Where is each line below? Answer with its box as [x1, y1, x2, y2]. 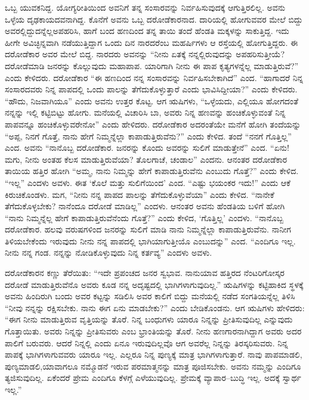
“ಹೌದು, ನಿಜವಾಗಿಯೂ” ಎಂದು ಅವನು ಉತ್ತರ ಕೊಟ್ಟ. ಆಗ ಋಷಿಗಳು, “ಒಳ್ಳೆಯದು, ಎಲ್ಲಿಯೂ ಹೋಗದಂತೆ [5, 94, 298, 107]
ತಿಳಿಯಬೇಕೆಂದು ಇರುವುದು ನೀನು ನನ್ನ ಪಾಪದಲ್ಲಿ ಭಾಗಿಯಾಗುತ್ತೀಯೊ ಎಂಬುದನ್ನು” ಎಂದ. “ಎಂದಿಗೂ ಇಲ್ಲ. [5, 234, 296, 247]
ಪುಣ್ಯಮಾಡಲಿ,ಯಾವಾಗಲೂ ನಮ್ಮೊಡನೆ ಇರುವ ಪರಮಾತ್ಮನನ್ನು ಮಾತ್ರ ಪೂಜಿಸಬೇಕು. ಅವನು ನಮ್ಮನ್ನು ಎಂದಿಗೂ [5, 359, 301, 372]
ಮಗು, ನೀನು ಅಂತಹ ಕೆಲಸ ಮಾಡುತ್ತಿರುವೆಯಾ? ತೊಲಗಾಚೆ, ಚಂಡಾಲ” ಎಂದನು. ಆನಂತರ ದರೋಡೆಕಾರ [5, 153, 288, 165]
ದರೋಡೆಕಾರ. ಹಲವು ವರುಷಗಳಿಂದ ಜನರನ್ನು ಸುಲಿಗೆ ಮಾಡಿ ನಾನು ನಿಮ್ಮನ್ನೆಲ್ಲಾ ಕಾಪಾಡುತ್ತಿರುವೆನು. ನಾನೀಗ [5, 223, 291, 235]
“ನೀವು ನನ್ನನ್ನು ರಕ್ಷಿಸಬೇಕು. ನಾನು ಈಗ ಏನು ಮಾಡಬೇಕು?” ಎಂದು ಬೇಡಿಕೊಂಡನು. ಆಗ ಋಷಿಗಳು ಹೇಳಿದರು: [5, 301, 305, 314]
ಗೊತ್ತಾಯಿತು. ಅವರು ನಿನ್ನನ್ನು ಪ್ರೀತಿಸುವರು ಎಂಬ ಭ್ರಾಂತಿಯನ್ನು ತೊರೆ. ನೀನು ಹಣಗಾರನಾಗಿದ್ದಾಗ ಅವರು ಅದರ [5, 325, 302, 337]
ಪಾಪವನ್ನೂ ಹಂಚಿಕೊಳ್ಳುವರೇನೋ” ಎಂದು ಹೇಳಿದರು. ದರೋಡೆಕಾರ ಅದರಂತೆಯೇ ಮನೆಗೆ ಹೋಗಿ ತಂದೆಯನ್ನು [5, 117, 301, 130]
